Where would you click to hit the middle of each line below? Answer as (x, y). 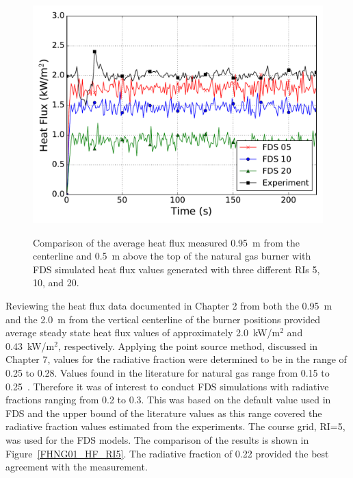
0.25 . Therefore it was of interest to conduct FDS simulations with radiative (167, 386)
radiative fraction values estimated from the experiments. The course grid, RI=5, (175, 426)
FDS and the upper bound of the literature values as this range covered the (164, 413)
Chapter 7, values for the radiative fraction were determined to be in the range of (176, 359)
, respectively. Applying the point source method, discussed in (188, 345)
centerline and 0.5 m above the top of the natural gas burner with (172, 256)
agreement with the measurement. (77, 467)
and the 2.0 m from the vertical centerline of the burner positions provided (163, 319)
